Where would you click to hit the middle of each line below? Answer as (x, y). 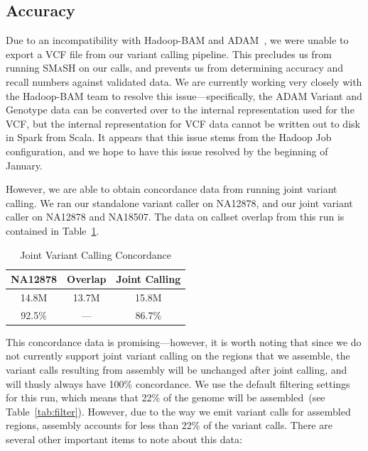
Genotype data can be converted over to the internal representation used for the (180, 110)
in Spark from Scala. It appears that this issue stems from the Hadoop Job (169, 137)
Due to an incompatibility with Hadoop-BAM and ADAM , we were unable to (177, 40)
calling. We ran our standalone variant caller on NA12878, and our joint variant (179, 202)
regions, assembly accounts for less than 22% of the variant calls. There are (169, 425)
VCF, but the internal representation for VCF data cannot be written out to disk (183, 123)
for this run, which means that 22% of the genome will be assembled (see (166, 397)
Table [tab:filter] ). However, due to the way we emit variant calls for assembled (178, 411)
